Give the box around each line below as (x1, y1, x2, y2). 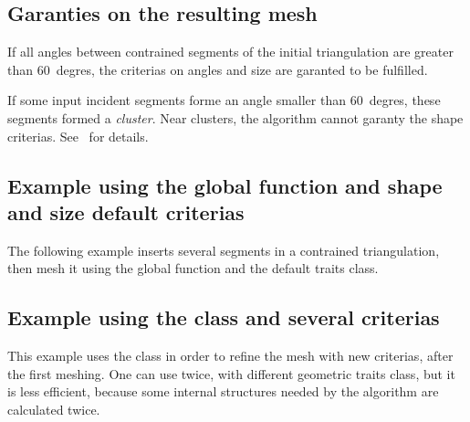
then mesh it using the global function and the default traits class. (7, 258, 379, 278)
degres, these (369, 90, 441, 110)
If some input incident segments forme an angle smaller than (7, 90, 346, 110)
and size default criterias (7, 197, 245, 226)
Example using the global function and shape (7, 171, 443, 199)
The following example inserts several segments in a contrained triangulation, (7, 240, 440, 259)
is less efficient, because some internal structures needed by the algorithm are (7, 382, 439, 401)
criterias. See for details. (7, 126, 149, 145)
